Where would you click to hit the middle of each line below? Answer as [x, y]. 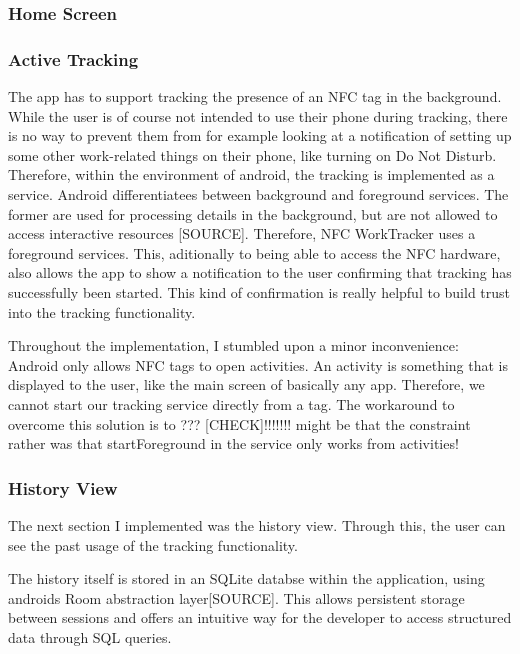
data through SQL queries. [90, 636]
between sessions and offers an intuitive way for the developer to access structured [260, 617]
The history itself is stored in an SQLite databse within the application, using [246, 578]
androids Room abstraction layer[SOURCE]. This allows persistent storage [236, 597]
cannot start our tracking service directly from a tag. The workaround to [231, 403]
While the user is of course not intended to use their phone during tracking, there [258, 115]
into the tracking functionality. [102, 311]
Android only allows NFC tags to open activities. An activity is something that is [258, 364]
